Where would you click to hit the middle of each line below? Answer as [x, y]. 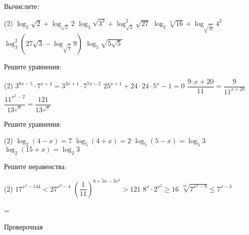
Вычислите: [22, 6]
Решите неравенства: [35, 166]
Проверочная [23, 227]
